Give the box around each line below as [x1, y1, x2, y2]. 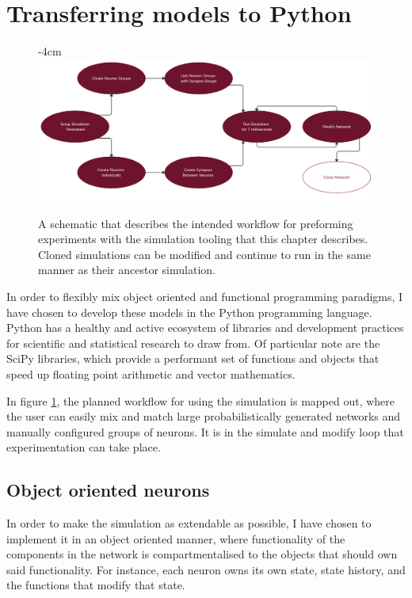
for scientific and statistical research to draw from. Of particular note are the [6, 334, 380, 351]
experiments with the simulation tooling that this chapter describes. [38, 230, 368, 247]
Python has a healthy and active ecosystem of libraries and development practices [6, 319, 404, 336]
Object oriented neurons [6, 478, 210, 502]
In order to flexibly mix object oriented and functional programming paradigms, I [6, 288, 403, 304]
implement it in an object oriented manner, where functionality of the [6, 530, 345, 547]
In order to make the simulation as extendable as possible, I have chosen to [6, 515, 372, 531]
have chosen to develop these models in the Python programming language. [6, 303, 372, 320]
